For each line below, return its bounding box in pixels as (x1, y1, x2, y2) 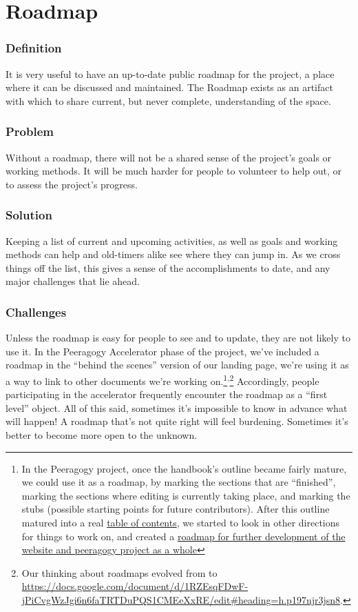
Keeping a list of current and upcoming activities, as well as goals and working (6, 233, 338, 248)
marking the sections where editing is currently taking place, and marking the (21, 488, 350, 502)
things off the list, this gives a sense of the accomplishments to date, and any (6, 260, 330, 275)
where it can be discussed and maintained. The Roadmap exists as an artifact (6, 80, 333, 95)
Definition (6, 39, 62, 57)
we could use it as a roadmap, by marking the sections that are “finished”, (21, 475, 336, 489)
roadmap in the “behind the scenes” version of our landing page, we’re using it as (6, 357, 349, 372)
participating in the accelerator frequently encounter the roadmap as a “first (6, 387, 328, 402)
